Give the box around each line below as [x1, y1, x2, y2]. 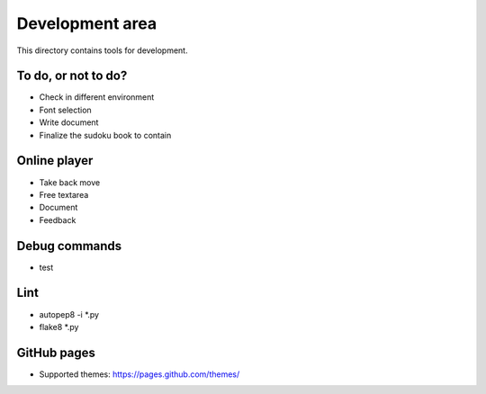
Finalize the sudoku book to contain [39, 130, 172, 140]
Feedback [39, 214, 76, 225]
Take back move [39, 176, 101, 188]
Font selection [39, 104, 92, 115]
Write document [39, 117, 99, 128]
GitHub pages [16, 345, 96, 360]
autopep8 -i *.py [39, 309, 99, 319]
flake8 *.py [39, 321, 79, 332]
